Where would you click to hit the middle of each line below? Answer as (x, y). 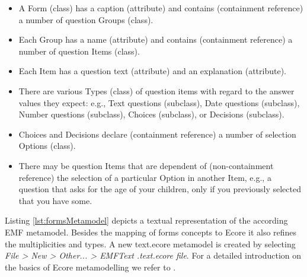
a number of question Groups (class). (86, 19)
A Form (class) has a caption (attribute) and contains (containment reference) (161, 8)
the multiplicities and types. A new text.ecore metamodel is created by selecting (150, 243)
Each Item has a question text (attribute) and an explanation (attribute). (152, 71)
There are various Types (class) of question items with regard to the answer (156, 90)
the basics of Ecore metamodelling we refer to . (90, 267)
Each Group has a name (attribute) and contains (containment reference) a (156, 39)
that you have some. (55, 200)
